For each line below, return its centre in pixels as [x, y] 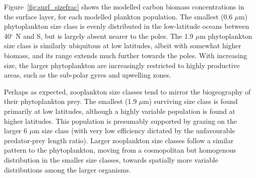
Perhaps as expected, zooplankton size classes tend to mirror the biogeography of [128, 91]
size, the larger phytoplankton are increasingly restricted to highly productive [122, 65]
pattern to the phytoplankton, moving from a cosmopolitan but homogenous [120, 150]
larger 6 [16, 131]
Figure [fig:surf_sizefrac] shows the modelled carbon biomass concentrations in [124, 6]
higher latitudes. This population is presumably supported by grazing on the [121, 121]
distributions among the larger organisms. [67, 169]
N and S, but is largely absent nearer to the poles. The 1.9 [104, 36]
